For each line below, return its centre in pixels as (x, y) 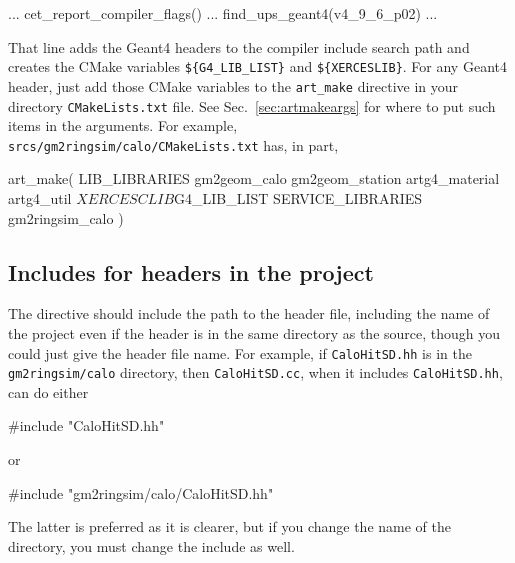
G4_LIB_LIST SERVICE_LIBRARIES (298, 198)
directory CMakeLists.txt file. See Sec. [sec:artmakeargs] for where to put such (252, 105)
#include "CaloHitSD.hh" (86, 425)
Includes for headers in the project (191, 271)
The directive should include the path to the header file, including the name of (249, 313)
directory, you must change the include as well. (151, 545)
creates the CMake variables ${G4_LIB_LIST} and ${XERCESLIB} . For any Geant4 (257, 66)
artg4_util (40, 198)
